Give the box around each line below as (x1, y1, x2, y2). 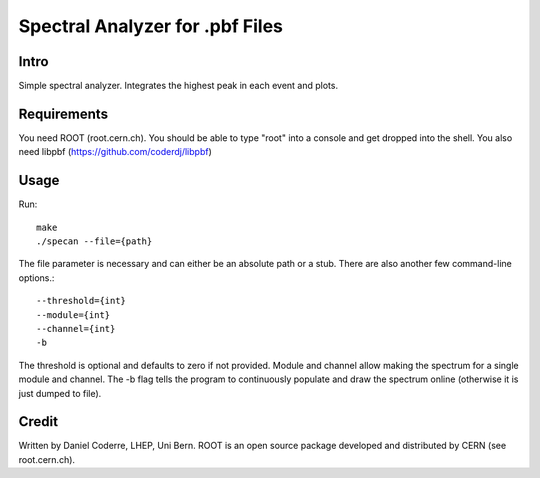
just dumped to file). (18, 387, 102, 399)
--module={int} (36, 309, 111, 320)
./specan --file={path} (36, 236, 153, 247)
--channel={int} (36, 323, 116, 334)
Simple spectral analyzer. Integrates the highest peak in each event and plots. (18, 80, 339, 92)
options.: (18, 271, 55, 284)
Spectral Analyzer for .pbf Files (18, 15, 284, 37)
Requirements (18, 105, 109, 122)
